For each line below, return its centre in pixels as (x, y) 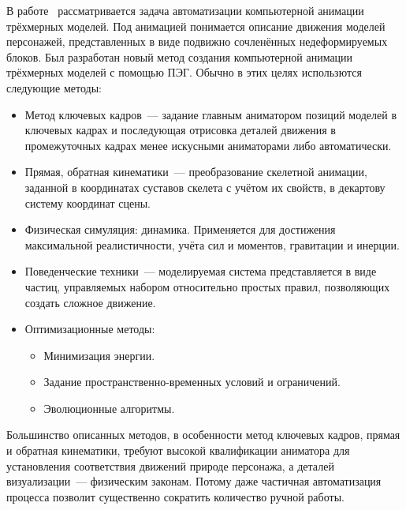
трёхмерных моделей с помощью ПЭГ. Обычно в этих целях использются (184, 72)
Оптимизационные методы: (90, 329)
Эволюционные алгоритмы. (109, 408)
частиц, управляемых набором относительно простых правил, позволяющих (207, 286)
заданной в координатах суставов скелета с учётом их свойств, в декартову (205, 187)
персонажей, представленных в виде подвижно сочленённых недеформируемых (197, 41)
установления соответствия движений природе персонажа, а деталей (170, 465)
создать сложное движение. (90, 302)
